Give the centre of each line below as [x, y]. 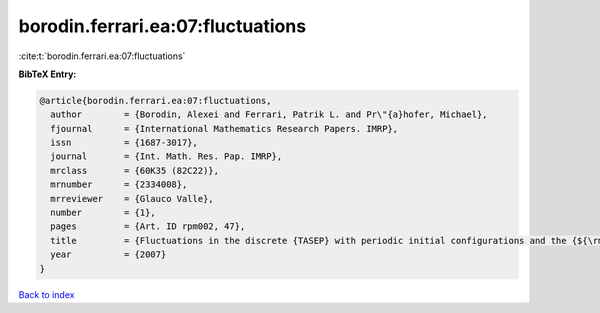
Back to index [46, 294]
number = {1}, [103, 213]
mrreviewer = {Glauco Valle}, [132, 198]
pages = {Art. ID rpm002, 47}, [148, 226]
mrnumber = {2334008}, [119, 184]
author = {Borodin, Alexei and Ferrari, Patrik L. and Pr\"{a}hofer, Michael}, [269, 114]
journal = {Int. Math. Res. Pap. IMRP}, [166, 156]
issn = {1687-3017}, [124, 143]
